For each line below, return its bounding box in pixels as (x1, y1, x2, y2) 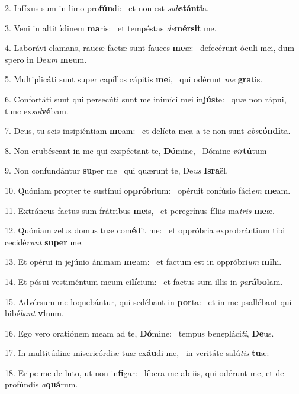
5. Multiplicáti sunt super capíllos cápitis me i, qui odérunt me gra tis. (5, 73, 263, 85)
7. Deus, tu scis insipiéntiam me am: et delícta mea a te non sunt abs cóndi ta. (5, 124, 291, 137)
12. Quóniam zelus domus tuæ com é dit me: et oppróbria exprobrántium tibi (5, 224, 285, 236)
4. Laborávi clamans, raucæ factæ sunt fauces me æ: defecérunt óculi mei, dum (5, 41, 295, 54)
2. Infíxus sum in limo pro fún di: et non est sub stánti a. (5, 2, 209, 14)
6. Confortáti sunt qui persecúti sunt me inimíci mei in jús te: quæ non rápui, (5, 92, 287, 105)
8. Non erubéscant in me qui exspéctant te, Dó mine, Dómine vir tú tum (5, 144, 267, 156)
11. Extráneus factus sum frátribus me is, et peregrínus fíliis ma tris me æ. (5, 204, 275, 216)
